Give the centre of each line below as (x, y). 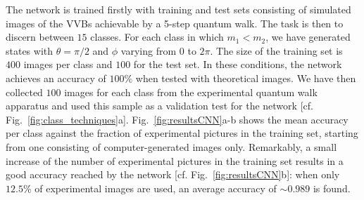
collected (24, 92)
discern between (40, 37)
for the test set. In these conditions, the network (238, 64)
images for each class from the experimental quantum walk (191, 92)
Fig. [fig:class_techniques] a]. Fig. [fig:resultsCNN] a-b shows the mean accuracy (177, 119)
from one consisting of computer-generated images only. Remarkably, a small (171, 146)
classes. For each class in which (157, 37)
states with (30, 50)
